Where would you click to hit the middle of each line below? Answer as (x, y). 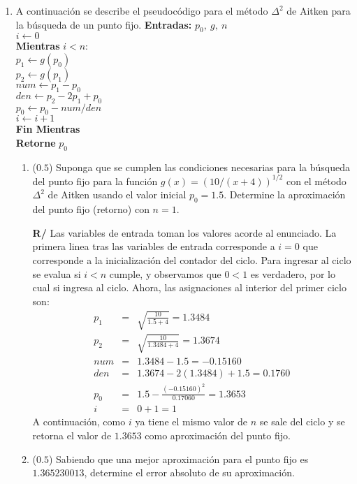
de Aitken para (319, 10)
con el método (316, 181)
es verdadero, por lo (293, 273)
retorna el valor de (72, 435)
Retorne (36, 142)
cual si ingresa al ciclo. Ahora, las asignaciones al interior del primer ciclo (189, 287)
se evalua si (57, 273)
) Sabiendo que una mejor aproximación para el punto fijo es (178, 459)
